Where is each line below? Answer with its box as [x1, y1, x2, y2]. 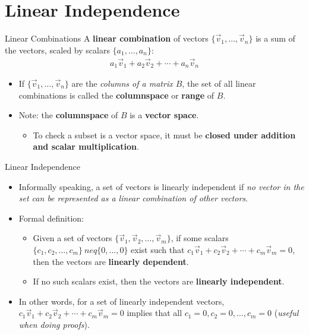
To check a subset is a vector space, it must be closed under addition [33, 128, 296, 141]
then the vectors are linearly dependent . [33, 255, 189, 267]
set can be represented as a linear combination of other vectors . [18, 192, 248, 204]
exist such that [131, 243, 185, 255]
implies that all [127, 306, 182, 319]
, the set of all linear [182, 77, 256, 90]
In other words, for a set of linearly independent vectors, [18, 295, 225, 307]
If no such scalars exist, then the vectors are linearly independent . [33, 275, 285, 287]
